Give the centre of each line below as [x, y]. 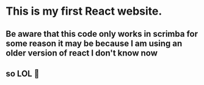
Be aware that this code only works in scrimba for [102, 34]
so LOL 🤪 [23, 74]
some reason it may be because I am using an [94, 43]
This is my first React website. [84, 11]
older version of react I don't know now [82, 53]
